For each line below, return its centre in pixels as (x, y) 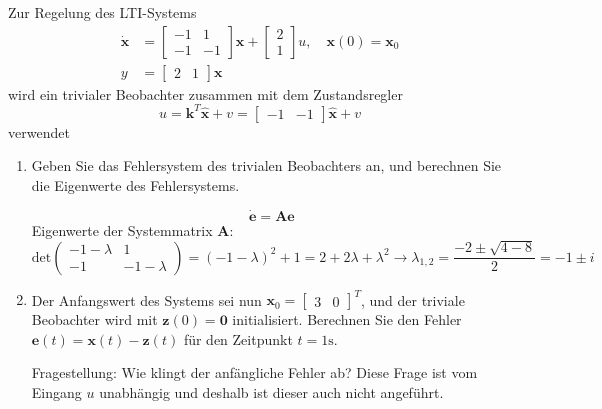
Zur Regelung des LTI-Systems (102, 12)
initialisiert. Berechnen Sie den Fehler (347, 319)
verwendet (39, 131)
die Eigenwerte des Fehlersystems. (135, 184)
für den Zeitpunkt (238, 338)
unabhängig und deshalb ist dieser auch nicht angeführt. (271, 391)
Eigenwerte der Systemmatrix (122, 229)
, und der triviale (412, 299)
